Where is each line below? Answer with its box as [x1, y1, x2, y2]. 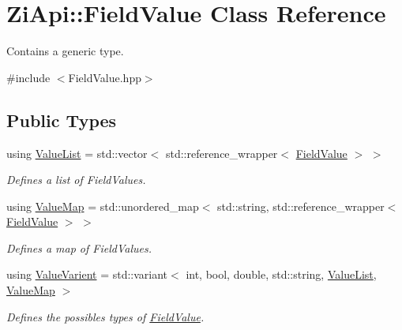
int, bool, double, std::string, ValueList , [186, 266, 377, 283]
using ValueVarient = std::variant [6, 266, 168, 283]
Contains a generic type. [6, 43, 124, 59]
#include [6, 69, 51, 85]
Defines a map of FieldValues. [6, 239, 152, 256]
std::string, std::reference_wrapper [217, 197, 385, 214]
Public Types [6, 107, 117, 132]
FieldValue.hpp [68, 69, 141, 85]
